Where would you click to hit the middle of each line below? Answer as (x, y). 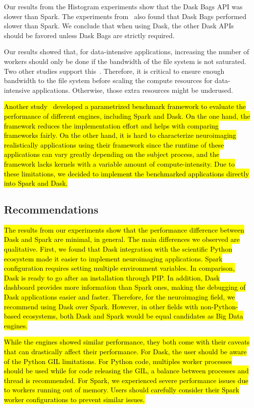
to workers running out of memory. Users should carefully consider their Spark (122, 390)
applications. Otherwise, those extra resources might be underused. (133, 90)
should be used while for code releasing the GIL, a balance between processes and (127, 371)
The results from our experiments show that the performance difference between (124, 229)
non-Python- (219, 306)
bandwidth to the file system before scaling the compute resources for (108, 80)
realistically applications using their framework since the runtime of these (114, 144)
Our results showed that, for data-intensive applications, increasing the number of (127, 52)
